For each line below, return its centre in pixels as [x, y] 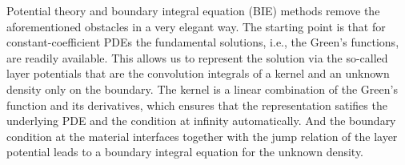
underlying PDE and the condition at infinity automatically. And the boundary [201, 121]
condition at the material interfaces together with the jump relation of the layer [202, 136]
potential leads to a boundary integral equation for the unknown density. [185, 152]
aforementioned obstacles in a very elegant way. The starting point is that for [196, 26]
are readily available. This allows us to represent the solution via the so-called [197, 57]
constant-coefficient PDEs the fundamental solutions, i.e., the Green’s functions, [203, 42]
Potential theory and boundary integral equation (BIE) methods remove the [193, 10]
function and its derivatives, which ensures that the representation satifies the [197, 105]
